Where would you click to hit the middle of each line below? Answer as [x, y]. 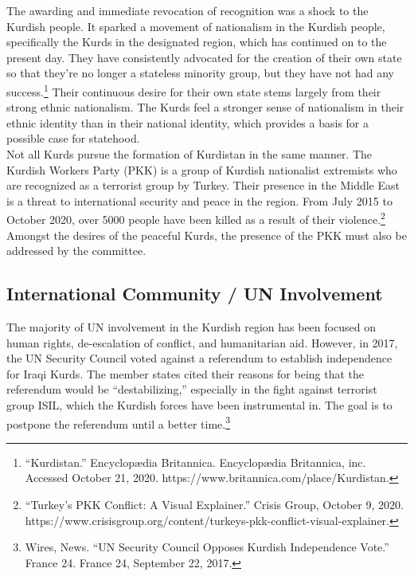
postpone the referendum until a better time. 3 [118, 422]
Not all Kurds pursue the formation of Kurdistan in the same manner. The [189, 154]
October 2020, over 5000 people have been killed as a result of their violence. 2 [196, 218]
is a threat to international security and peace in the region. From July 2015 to [199, 200]
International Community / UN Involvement [195, 294]
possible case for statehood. [73, 138]
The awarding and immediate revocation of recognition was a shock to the [187, 10]
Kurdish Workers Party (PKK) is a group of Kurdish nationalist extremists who [202, 169]
